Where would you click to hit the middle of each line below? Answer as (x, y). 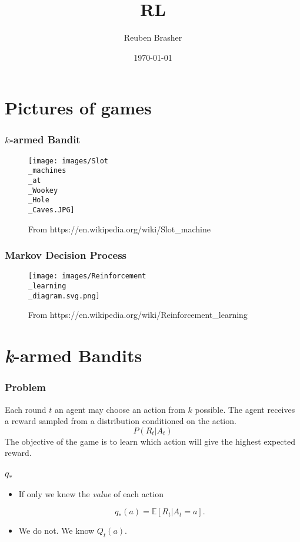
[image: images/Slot (69, 161)
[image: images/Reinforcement (87, 276)
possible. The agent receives (245, 409)
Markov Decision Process (66, 255)
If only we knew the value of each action (91, 493)
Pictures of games (78, 108)
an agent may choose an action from (120, 409)
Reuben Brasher (153, 37)
